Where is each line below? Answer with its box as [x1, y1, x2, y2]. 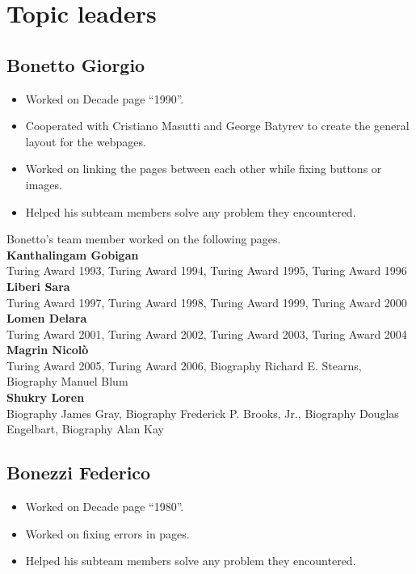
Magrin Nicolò [6, 341, 89, 358]
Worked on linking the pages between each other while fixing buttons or [25, 160, 382, 177]
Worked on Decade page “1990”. [25, 90, 184, 107]
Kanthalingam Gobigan [6, 246, 139, 263]
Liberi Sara [6, 277, 70, 294]
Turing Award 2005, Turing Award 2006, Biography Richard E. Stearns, [6, 357, 362, 374]
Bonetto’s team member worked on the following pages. [6, 230, 281, 247]
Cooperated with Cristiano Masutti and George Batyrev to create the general [25, 117, 410, 134]
